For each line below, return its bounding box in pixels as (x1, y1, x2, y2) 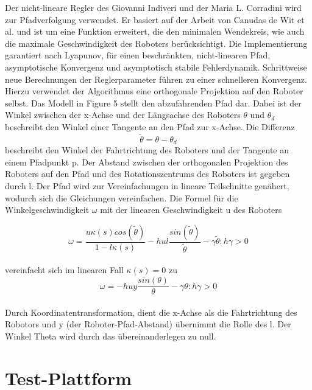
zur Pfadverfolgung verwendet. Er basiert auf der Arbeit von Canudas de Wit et (5, 13, 305, 26)
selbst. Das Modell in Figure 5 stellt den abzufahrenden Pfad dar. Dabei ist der (5, 96, 302, 109)
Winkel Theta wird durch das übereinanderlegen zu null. (5, 329, 216, 342)
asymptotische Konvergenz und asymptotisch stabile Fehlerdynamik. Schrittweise (5, 60, 307, 73)
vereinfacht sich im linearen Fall (5, 263, 124, 276)
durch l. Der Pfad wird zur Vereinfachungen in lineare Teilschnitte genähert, (5, 179, 289, 192)
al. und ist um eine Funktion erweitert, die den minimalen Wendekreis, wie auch (5, 25, 305, 38)
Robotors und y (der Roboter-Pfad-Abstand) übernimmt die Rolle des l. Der (5, 318, 291, 330)
